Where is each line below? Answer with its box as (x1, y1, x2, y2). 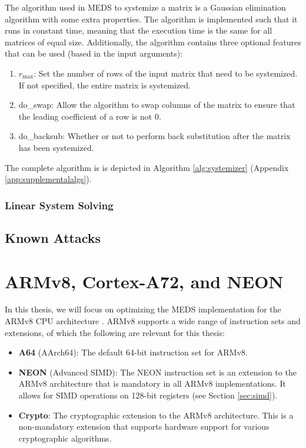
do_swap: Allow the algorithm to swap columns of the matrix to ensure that (18, 98, 295, 111)
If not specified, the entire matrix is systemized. (18, 78, 191, 91)
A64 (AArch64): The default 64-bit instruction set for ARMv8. (18, 346, 248, 358)
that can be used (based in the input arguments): (5, 47, 183, 60)
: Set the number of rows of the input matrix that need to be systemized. (34, 67, 298, 79)
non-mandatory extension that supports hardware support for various (18, 420, 270, 433)
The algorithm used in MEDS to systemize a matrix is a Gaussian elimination (5, 1, 286, 13)
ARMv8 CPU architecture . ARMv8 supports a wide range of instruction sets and (5, 315, 301, 327)
